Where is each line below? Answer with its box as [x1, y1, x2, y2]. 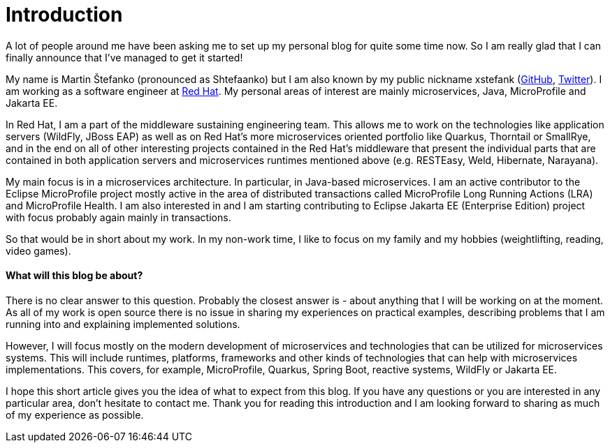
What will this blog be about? [6, 269, 143, 282]
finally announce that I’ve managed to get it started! [6, 51, 243, 64]
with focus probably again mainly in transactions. [6, 211, 231, 223]
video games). [6, 244, 71, 257]
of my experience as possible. [6, 408, 144, 421]
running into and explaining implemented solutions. [6, 318, 240, 330]
